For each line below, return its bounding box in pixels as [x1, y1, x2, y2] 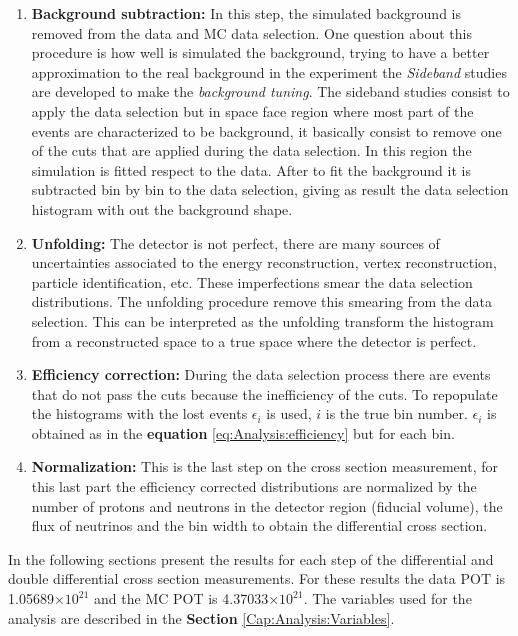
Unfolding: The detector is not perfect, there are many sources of [31, 232, 440, 253]
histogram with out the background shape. [31, 198, 293, 219]
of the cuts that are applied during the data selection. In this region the [31, 140, 472, 161]
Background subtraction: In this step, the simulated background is [31, 3, 461, 23]
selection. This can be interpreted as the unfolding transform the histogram [31, 310, 494, 331]
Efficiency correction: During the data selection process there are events [31, 364, 491, 385]
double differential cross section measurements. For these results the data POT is [8, 568, 506, 589]
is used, [266, 403, 312, 424]
